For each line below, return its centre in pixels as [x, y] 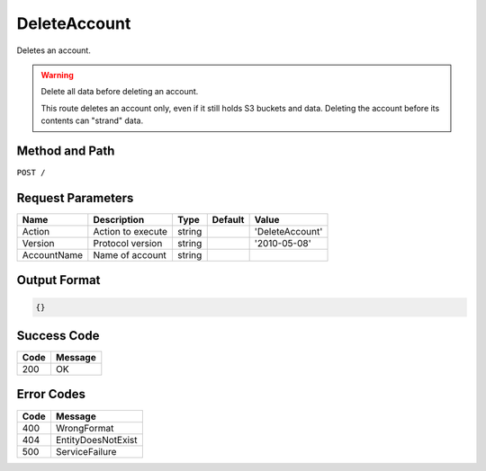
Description [119, 219]
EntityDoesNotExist [96, 440]
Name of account [130, 254]
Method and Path [66, 151]
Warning [57, 75]
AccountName [53, 254]
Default [228, 219]
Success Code [58, 336]
